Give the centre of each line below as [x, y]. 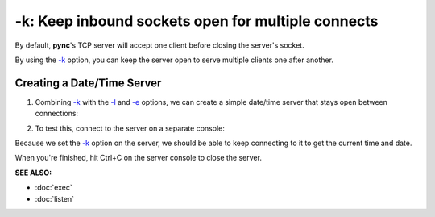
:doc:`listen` [55, 198]
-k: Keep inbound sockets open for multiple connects [197, 21]
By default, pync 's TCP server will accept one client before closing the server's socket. [160, 45]
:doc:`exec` [54, 188]
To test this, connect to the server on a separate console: [130, 128]
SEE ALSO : [33, 173]
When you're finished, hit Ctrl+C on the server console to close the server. [138, 158]
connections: [57, 114]
